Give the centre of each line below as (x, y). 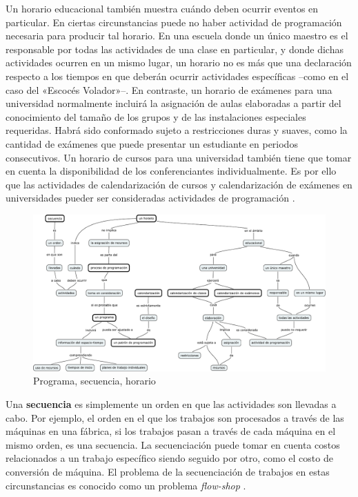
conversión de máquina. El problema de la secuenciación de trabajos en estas (168, 471)
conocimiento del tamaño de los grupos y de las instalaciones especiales (156, 116)
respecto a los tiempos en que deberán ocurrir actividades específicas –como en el (177, 76)
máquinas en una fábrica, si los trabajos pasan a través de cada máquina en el (171, 431)
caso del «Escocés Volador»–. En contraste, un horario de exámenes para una (169, 89)
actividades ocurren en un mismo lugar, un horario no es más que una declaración (179, 62)
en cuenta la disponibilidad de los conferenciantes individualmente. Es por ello (171, 171)
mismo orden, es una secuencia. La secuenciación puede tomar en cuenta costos (173, 444)
